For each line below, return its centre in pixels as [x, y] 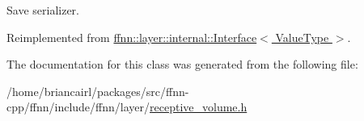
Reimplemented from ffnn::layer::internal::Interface [132, 37]
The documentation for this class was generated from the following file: [182, 64]
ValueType [302, 37]
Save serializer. [43, 10]
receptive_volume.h [199, 107]
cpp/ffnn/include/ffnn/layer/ [78, 107]
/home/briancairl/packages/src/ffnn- [98, 91]
